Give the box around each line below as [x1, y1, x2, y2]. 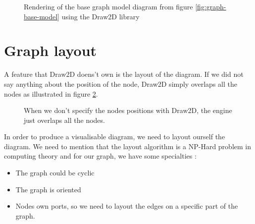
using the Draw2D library [61, 11, 140, 21]
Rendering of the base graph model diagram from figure [24, 1, 193, 11]
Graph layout [4, 40, 97, 60]
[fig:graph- [195, 1, 226, 11]
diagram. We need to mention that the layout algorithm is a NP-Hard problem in [4, 141, 251, 151]
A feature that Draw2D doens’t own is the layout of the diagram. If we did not [4, 69, 244, 79]
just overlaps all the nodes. [24, 114, 105, 125]
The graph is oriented [15, 184, 81, 194]
